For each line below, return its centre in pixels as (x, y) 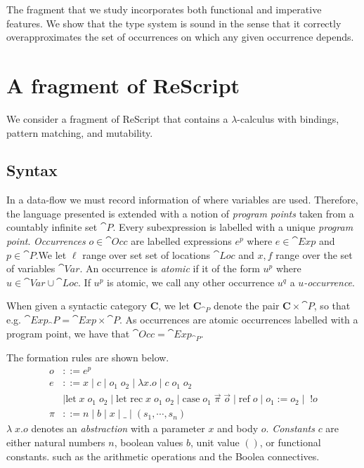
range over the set (314, 254)
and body (238, 428)
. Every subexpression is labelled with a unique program (233, 227)
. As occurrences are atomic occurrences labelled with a (239, 320)
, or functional (290, 442)
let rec (130, 400)
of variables (31, 268)
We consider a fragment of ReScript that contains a (117, 118)
